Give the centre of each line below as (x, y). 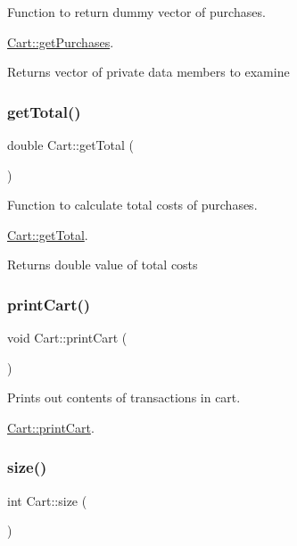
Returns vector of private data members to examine (148, 72)
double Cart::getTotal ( (71, 145)
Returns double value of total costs (103, 265)
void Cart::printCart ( (67, 338)
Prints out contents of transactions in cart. (124, 397)
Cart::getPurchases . (61, 41)
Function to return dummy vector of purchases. (136, 12)
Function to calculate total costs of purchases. (132, 205)
